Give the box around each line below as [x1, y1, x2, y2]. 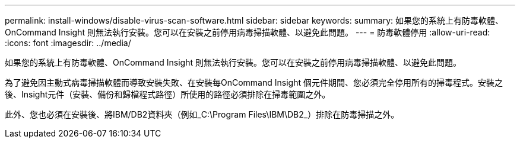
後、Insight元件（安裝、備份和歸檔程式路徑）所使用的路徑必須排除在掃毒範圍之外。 [5, 89, 331, 99]
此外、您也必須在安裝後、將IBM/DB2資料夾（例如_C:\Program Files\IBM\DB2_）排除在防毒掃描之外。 [5, 109, 399, 119]
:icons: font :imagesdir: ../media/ [5, 38, 131, 48]
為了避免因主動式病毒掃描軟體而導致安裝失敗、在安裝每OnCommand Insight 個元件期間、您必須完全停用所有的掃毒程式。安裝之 [5, 77, 503, 87]
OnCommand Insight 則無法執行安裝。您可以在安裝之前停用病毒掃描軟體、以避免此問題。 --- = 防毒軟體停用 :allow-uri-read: [5, 27, 490, 37]
